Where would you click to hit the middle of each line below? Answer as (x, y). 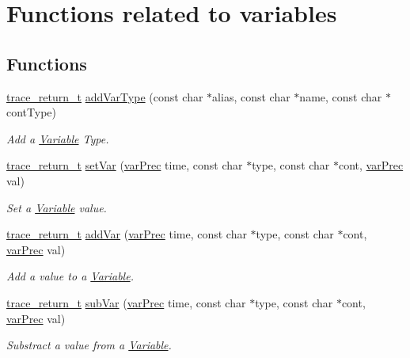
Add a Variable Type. (58, 138)
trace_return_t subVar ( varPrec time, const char (126, 302)
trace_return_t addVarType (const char (105, 96)
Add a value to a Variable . (70, 276)
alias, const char (251, 96)
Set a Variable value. (57, 207)
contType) (31, 112)
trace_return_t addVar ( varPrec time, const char (127, 234)
